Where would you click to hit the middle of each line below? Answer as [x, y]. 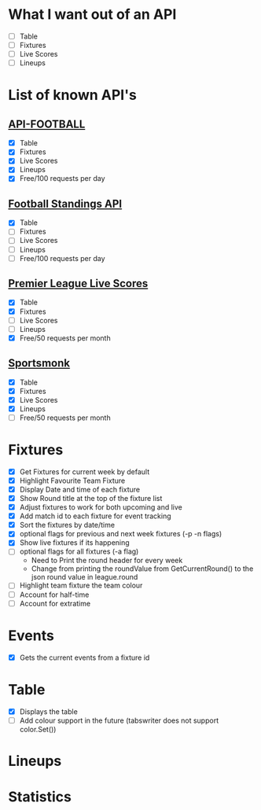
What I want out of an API [92, 15]
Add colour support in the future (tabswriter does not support [119, 720]
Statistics [40, 797]
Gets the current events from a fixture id [85, 657]
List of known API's [73, 95]
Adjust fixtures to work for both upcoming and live [101, 507]
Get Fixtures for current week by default [85, 471]
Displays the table [49, 711]
